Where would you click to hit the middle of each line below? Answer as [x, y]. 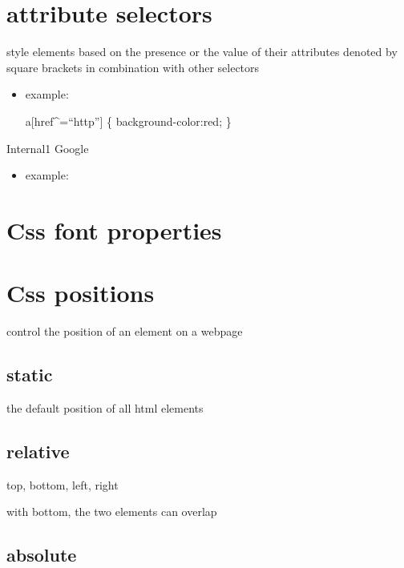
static [30, 375]
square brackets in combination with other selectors [133, 67]
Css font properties [114, 230]
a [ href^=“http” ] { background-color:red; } [128, 121]
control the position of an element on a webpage [125, 331]
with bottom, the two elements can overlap [112, 512]
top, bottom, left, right [63, 484]
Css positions [81, 293]
